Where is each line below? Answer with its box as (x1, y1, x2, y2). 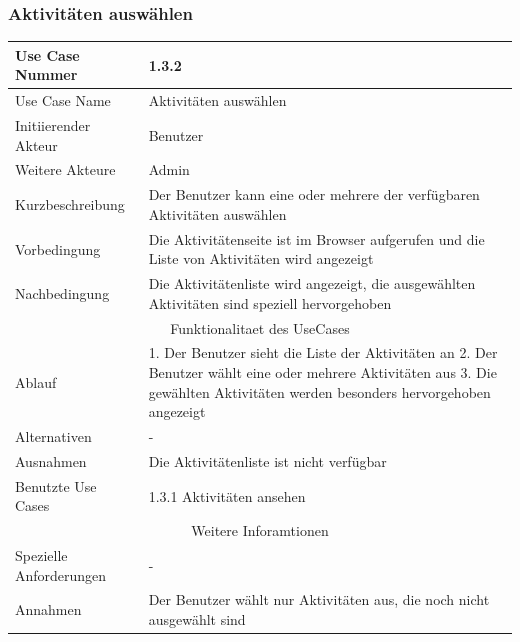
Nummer (15, 64, 78, 85)
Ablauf (15, 371, 57, 392)
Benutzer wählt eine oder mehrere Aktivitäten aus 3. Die (148, 362, 497, 383)
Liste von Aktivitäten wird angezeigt (148, 248, 374, 269)
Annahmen (15, 599, 82, 620)
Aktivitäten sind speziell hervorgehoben (148, 292, 392, 313)
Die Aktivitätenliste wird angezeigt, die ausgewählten (148, 273, 476, 294)
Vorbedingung (15, 238, 101, 259)
